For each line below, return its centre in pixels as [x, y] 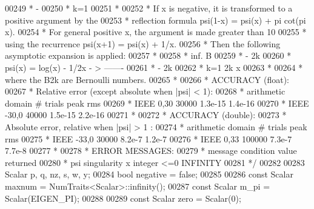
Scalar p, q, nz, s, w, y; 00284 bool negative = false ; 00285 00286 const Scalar [149, 174]
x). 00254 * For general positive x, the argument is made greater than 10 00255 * [156, 32]
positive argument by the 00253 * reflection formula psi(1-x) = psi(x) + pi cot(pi [155, 20]
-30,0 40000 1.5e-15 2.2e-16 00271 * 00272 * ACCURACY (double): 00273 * [146, 115]
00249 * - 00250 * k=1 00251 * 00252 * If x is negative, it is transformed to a [149, 8]
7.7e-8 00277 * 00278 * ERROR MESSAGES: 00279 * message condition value [151, 151]
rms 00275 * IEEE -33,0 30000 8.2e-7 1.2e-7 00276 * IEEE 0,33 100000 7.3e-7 [149, 138]
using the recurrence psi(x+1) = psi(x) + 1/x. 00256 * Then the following [143, 43]
